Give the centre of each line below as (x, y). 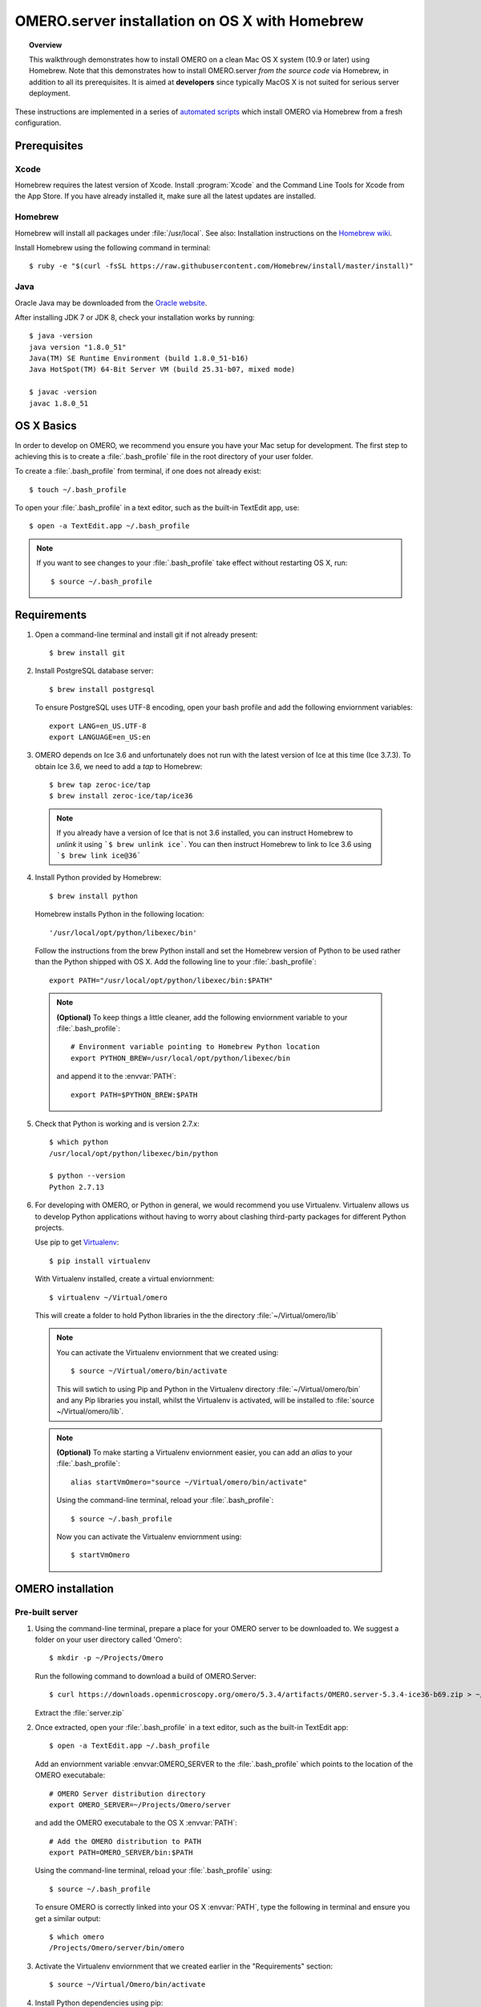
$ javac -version (63, 392)
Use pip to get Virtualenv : (77, 1242)
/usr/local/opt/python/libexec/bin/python (134, 1153)
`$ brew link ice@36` (99, 856)
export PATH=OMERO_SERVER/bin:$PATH (121, 1853)
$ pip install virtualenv (100, 1261)
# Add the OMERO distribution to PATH (125, 1841)
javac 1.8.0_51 (59, 403)
